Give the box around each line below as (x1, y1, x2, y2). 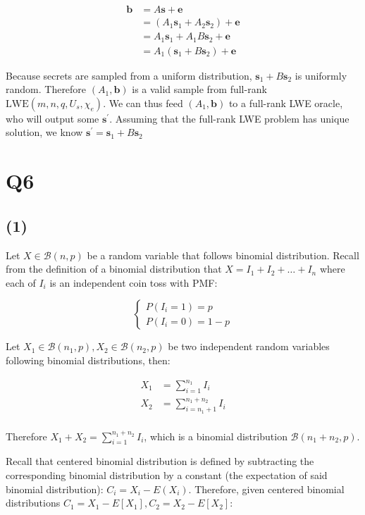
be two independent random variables (168, 339, 330, 354)
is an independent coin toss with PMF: (49, 275, 218, 290)
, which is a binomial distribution (144, 428, 287, 443)
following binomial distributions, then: (6, 352, 171, 367)
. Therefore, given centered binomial (188, 481, 345, 496)
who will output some (6, 111, 99, 125)
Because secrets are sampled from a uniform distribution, (6, 68, 252, 82)
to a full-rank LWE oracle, (228, 95, 343, 110)
